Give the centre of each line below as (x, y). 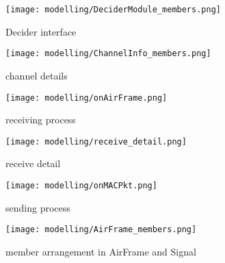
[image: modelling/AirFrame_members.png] (101, 230)
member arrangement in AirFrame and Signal (101, 251)
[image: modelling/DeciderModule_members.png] (113, 10)
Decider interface (41, 31)
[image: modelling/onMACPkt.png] (81, 186)
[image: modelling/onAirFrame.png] (87, 98)
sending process (38, 207)
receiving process (41, 120)
